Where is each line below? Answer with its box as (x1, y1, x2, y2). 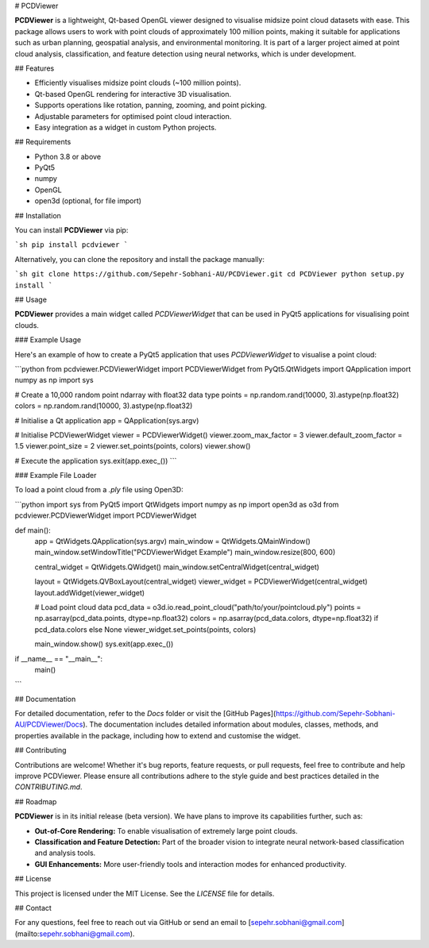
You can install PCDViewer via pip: (14, 225, 129, 235)
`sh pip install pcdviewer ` (14, 241, 129, 249)
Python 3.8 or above (34, 152, 102, 161)
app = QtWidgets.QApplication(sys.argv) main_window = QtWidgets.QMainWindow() (34, 537, 311, 546)
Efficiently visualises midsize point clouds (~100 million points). (34, 78, 242, 87)
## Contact (14, 903, 52, 912)
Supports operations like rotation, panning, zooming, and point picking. (34, 100, 267, 110)
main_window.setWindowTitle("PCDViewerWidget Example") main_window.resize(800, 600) (34, 548, 336, 557)
